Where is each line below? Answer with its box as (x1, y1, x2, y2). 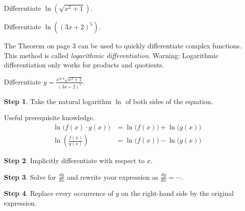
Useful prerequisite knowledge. (4, 112, 95, 123)
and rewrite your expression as (67, 171, 158, 182)
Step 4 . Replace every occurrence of (4, 188, 113, 198)
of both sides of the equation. (125, 96, 213, 106)
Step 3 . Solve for (4, 171, 56, 182)
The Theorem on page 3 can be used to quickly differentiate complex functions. (4, 41, 242, 50)
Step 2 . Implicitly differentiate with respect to (4, 155, 145, 166)
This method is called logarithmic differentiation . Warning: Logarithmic (4, 50, 219, 60)
